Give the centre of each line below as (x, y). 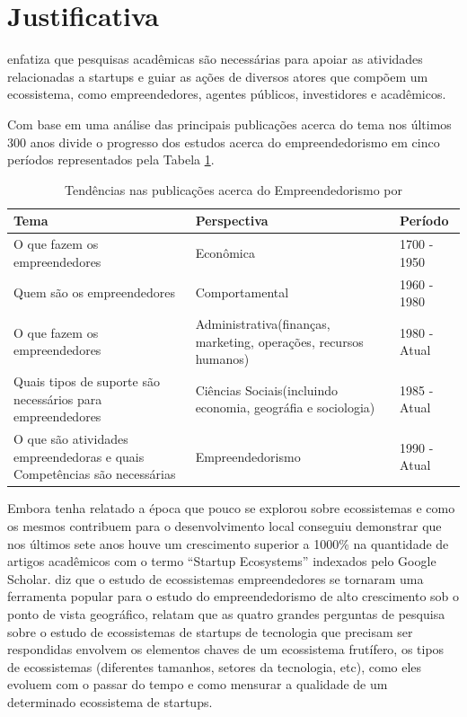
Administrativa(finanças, (263, 323)
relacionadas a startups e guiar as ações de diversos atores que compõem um (218, 76)
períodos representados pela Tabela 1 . (111, 159)
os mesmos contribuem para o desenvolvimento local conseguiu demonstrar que (225, 525)
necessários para (58, 398)
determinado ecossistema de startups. (110, 701)
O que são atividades (71, 439)
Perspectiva (232, 221)
